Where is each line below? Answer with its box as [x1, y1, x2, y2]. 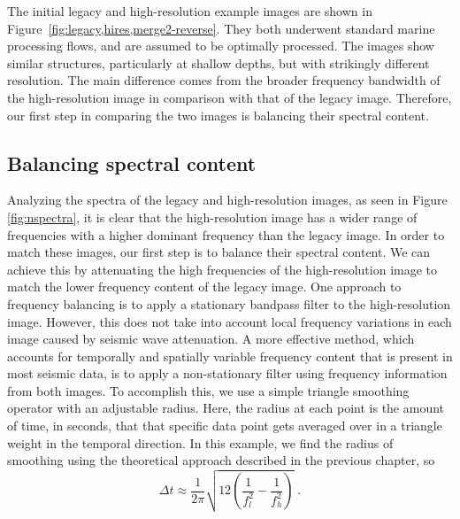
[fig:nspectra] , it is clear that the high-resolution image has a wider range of [7, 207, 418, 226]
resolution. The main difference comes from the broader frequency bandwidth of [7, 71, 441, 89]
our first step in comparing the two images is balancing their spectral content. [7, 105, 429, 124]
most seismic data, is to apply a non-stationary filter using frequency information [7, 364, 448, 383]
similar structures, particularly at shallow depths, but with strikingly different [7, 53, 430, 72]
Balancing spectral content [7, 149, 257, 176]
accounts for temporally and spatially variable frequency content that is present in [7, 346, 453, 365]
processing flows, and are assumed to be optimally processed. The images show [7, 36, 434, 55]
